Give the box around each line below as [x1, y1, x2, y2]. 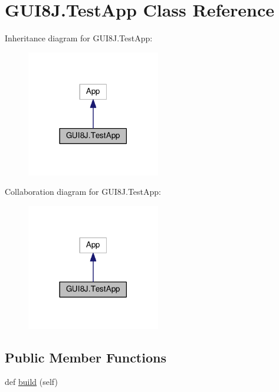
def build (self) [5, 375, 58, 388]
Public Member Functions [5, 348, 166, 366]
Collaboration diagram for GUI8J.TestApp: [5, 185, 161, 198]
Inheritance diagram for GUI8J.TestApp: [5, 32, 153, 44]
